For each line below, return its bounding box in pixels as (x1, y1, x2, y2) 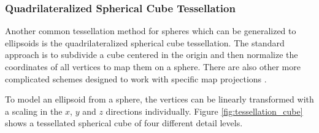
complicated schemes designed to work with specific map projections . (5, 72, 267, 85)
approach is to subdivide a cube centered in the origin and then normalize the (5, 48, 298, 61)
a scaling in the (5, 104, 63, 117)
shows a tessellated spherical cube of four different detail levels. (5, 117, 243, 129)
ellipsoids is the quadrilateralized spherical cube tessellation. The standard (5, 36, 285, 49)
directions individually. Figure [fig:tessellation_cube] (106, 104, 303, 117)
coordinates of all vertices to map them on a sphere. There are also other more (5, 60, 301, 73)
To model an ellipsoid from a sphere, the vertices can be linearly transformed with (5, 93, 314, 106)
